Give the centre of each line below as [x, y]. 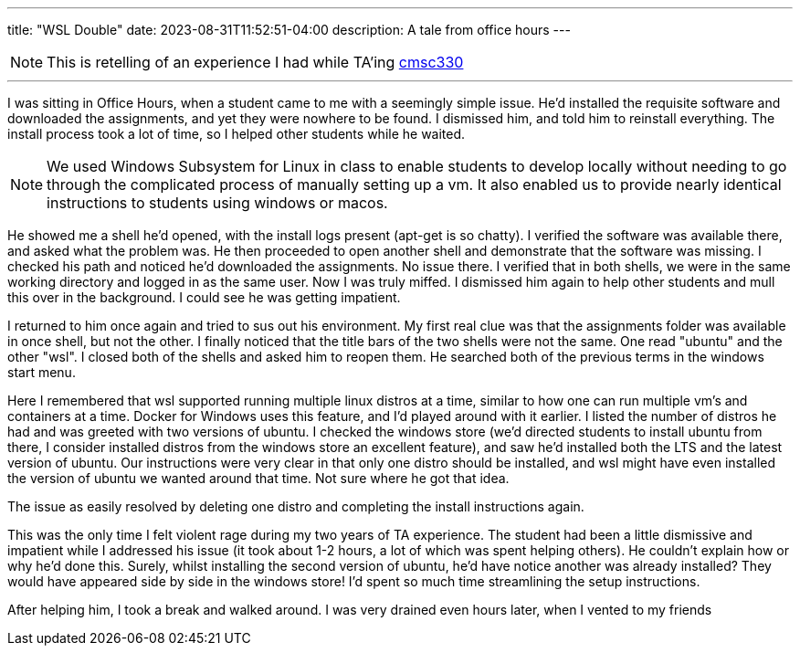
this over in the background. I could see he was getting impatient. [204, 297]
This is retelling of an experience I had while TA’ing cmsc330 [255, 62]
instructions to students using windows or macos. [217, 203]
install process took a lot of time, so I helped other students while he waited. [237, 134]
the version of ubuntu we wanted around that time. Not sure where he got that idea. [258, 478]
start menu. [42, 372]
